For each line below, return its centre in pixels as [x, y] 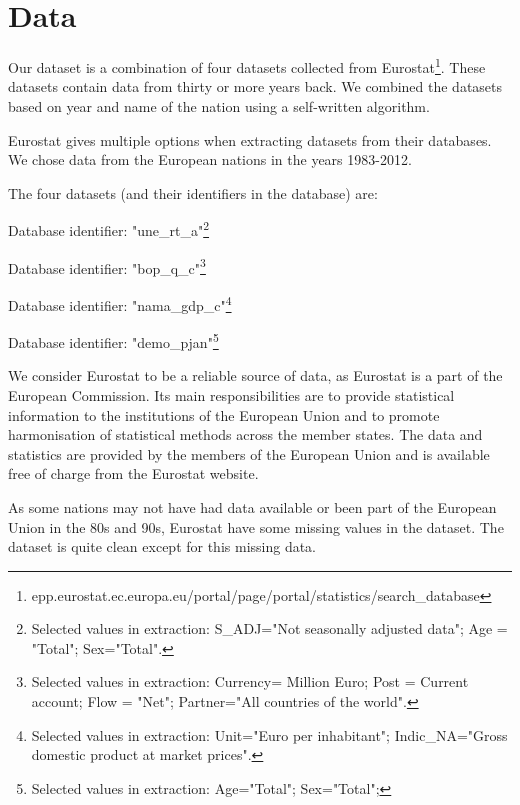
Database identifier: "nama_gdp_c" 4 [120, 303]
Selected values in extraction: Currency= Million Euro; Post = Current [250, 681]
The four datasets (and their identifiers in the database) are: [193, 192]
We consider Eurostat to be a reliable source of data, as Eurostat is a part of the [255, 375]
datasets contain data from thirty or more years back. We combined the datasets [255, 86]
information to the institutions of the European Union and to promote [224, 414]
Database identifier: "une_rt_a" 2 [109, 228]
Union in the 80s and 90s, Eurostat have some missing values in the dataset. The [256, 526]
